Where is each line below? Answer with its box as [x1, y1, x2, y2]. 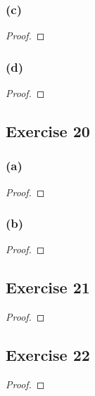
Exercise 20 [6, 120, 90, 142]
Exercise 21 [6, 276, 90, 298]
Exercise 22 [6, 344, 90, 366]
